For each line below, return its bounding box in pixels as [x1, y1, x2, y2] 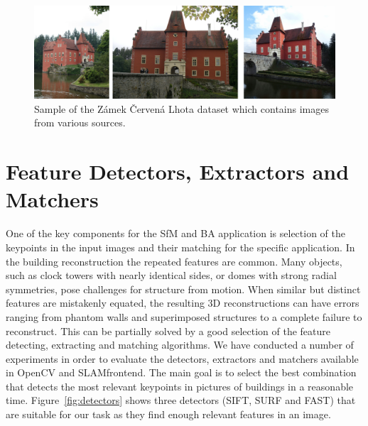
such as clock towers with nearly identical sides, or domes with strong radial [6, 268, 337, 283]
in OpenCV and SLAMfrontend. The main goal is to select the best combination [6, 365, 357, 380]
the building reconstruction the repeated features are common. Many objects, [6, 253, 342, 268]
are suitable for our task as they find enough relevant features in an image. [6, 407, 331, 422]
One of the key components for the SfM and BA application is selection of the [6, 226, 346, 241]
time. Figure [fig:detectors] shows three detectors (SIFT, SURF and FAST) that [6, 393, 356, 408]
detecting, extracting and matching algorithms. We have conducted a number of [6, 337, 354, 352]
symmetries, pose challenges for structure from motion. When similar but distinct [6, 281, 361, 296]
